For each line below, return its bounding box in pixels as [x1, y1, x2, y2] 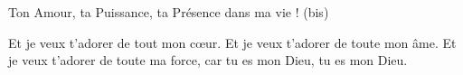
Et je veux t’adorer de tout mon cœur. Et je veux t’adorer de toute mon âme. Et [8, 33, 457, 52]
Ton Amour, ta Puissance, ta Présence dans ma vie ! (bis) [8, 3, 329, 21]
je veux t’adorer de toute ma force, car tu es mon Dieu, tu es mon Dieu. [8, 51, 408, 70]
